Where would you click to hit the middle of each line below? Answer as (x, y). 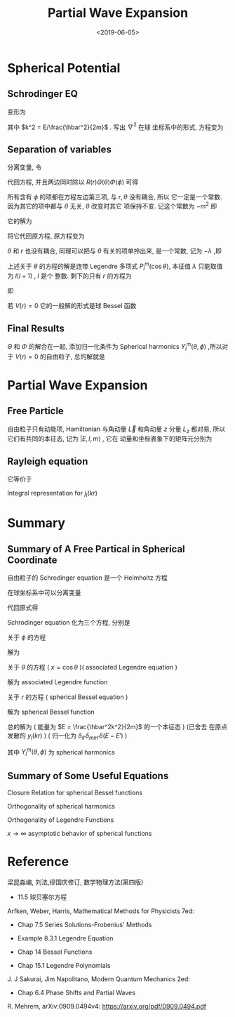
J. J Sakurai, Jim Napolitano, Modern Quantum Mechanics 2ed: (99, 979)
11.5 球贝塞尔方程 (42, 897)
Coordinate (32, 560)
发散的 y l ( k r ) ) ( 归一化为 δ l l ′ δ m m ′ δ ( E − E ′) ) (67, 736)
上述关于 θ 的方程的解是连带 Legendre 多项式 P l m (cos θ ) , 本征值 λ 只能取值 (115, 266)
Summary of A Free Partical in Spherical (96, 549)
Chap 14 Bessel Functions (55, 952)
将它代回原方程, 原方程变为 (46, 236)
